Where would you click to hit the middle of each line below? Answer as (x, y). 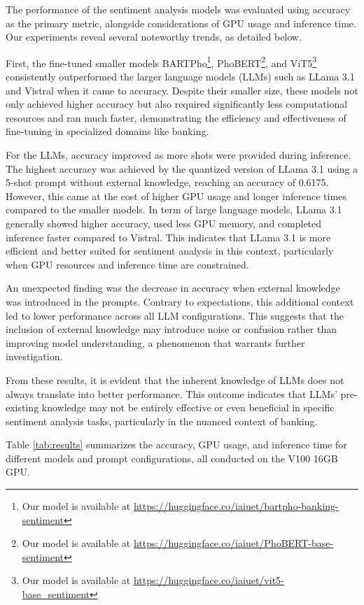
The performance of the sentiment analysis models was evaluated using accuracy (178, 9)
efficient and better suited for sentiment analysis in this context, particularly (170, 251)
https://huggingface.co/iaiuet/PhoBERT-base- (233, 543)
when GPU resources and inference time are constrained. (127, 264)
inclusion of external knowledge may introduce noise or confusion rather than (171, 329)
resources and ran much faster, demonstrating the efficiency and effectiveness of (176, 117)
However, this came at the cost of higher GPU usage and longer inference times (176, 195)
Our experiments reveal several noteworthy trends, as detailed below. (154, 37)
